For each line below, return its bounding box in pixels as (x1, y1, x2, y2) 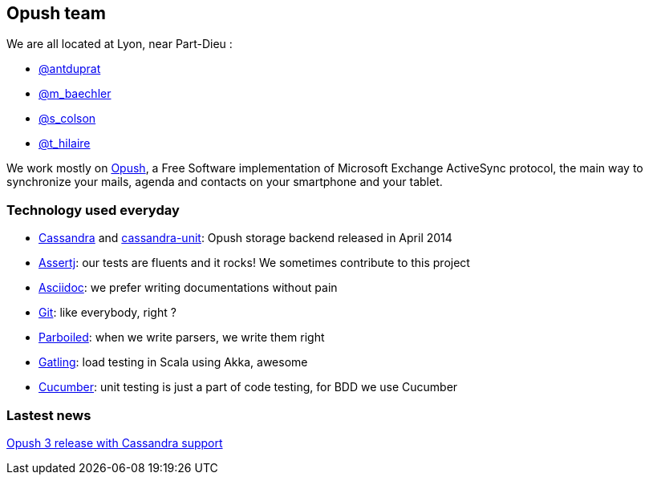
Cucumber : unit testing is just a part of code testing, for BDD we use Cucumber (39, 380, 458, 394)
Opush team (6, 3, 106, 23)
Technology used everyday (6, 201, 180, 218)
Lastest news (6, 406, 91, 423)
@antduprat (39, 62, 101, 76)
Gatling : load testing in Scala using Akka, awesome (39, 355, 308, 370)
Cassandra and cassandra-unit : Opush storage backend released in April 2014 (39, 231, 452, 245)
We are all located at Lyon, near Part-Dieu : (6, 37, 233, 51)
